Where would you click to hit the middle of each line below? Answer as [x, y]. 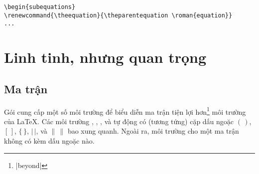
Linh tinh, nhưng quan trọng [105, 57]
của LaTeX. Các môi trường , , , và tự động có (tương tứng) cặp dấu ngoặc [119, 121]
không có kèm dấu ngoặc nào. [49, 140]
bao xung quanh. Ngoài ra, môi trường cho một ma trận [153, 131]
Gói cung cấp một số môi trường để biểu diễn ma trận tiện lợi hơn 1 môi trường [125, 111]
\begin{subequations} [40, 7]
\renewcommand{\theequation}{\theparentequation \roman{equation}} [118, 15]
